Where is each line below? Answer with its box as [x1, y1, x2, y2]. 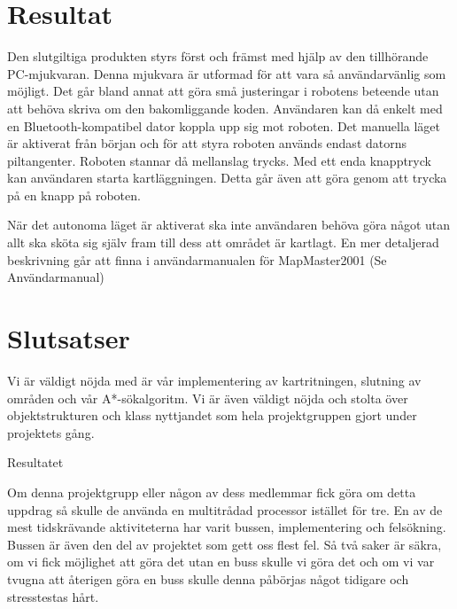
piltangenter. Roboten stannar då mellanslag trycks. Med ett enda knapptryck [7, 151, 431, 169]
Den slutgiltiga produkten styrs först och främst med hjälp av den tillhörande [7, 47, 429, 66]
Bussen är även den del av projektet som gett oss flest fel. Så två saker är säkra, [7, 535, 442, 553]
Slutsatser [7, 320, 130, 356]
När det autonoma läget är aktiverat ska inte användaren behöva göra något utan [7, 215, 451, 234]
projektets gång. [7, 423, 95, 441]
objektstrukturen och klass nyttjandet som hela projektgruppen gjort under [7, 406, 417, 425]
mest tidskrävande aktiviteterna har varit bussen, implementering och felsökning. [7, 518, 446, 536]
